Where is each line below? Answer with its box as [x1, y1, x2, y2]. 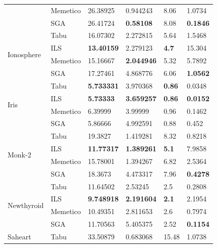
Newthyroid [8, 199, 44, 210]
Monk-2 [8, 149, 31, 160]
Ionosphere [8, 49, 41, 59]
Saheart [8, 231, 31, 241]
